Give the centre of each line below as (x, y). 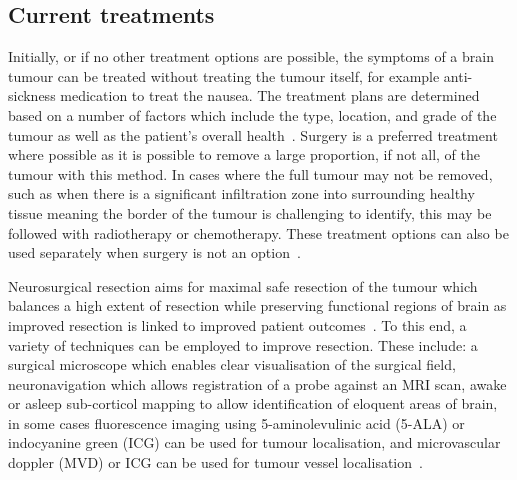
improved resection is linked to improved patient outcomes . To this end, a (237, 324)
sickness (32, 95)
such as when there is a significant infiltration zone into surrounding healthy (241, 193)
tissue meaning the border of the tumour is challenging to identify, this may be (250, 212)
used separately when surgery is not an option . (154, 252)
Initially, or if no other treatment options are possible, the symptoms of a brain (251, 56)
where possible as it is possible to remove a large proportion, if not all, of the (244, 154)
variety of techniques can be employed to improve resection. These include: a (243, 344)
